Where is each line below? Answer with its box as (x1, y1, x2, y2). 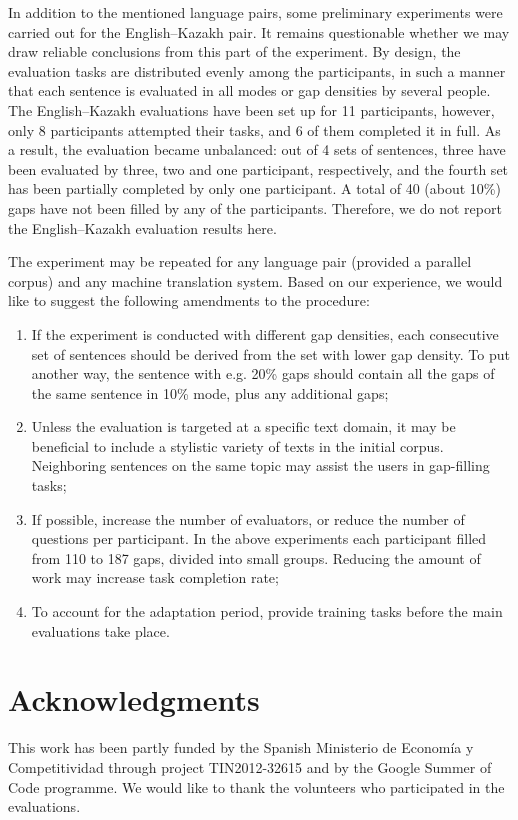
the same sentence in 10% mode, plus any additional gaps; (31, 382, 389, 403)
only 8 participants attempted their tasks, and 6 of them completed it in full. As (8, 119, 501, 140)
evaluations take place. (31, 620, 170, 641)
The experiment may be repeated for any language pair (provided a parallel (8, 251, 472, 272)
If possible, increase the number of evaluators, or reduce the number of (31, 508, 465, 529)
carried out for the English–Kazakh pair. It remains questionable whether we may (8, 21, 510, 42)
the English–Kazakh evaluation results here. (8, 217, 277, 238)
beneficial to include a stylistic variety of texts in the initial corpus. (31, 435, 444, 456)
